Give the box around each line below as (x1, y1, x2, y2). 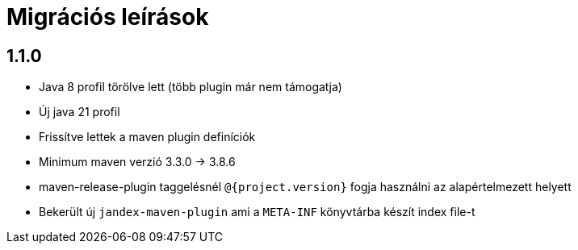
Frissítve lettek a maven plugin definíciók (39, 130, 256, 144)
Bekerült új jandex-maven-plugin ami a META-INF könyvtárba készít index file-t (39, 205, 475, 219)
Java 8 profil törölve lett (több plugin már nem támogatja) (39, 80, 342, 94)
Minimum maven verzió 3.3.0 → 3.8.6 (39, 155, 236, 169)
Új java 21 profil (39, 105, 120, 119)
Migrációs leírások (6, 3, 209, 31)
